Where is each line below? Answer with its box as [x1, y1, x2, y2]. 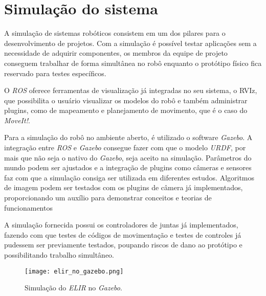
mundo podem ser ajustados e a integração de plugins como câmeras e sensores [4, 162, 252, 173]
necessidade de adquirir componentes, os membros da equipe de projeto [4, 48, 228, 58]
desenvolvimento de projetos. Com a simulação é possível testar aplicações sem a [4, 37, 257, 48]
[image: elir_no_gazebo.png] [25, 267, 124, 275]
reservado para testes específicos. [4, 67, 106, 78]
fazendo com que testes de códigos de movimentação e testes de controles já [4, 229, 241, 240]
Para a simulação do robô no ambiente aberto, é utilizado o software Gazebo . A [4, 132, 253, 143]
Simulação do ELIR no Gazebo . [25, 282, 122, 293]
